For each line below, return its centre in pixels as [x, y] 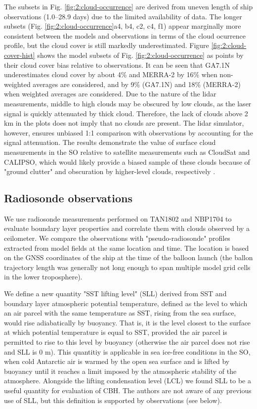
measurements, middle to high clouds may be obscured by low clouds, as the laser [128, 103]
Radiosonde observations [68, 198]
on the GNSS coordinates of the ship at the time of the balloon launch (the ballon [128, 257]
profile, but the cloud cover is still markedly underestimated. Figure [107, 45]
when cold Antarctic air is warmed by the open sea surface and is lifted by [117, 361]
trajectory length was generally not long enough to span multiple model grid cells [127, 267]
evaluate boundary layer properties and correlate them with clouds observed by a [127, 228]
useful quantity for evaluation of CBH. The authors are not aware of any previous [128, 390]
